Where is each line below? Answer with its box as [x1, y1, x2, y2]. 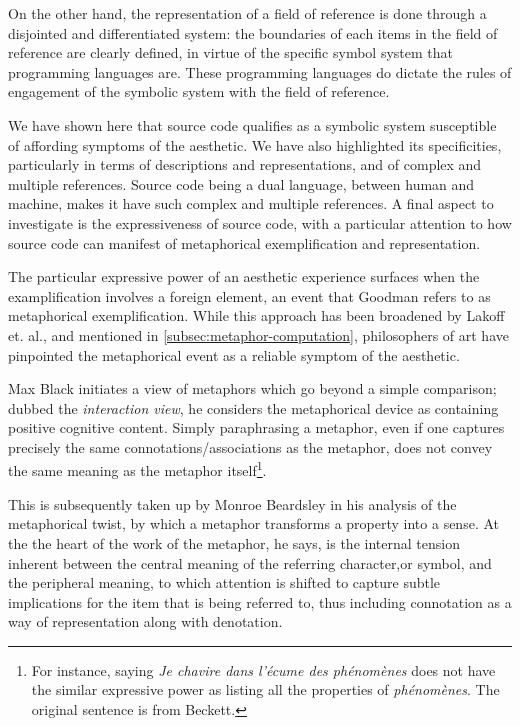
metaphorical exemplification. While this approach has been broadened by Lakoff [8, 305, 505, 326]
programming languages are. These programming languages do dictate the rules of [8, 61, 512, 82]
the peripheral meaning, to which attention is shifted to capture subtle [8, 572, 441, 593]
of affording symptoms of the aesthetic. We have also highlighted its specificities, [8, 134, 502, 155]
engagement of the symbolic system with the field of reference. [8, 81, 390, 102]
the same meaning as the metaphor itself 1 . [8, 457, 267, 481]
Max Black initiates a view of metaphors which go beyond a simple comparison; [8, 378, 497, 399]
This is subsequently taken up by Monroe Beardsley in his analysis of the [8, 493, 457, 514]
